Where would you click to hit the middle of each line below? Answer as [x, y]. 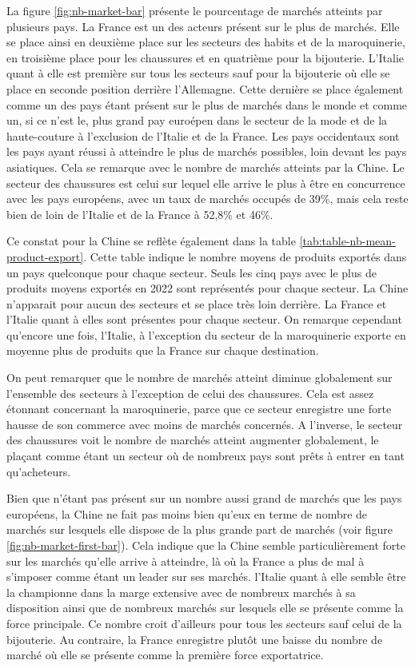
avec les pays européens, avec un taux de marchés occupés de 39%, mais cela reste [207, 199]
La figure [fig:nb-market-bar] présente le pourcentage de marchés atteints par [195, 10]
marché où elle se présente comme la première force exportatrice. [165, 655]
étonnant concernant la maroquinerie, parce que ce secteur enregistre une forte [199, 409]
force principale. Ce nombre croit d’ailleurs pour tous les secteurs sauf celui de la [204, 623]
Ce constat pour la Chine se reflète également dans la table [151, 241]
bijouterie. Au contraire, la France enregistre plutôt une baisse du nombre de [195, 639]
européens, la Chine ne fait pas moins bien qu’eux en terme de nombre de [187, 513]
